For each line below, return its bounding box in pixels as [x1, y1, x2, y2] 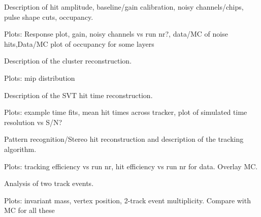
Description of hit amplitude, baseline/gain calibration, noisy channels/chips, [4, 2, 244, 12]
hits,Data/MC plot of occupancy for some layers [4, 38, 154, 49]
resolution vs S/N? [4, 116, 62, 127]
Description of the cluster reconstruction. [4, 55, 132, 66]
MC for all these [4, 205, 55, 215]
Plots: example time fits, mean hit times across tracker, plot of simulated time [4, 107, 247, 117]
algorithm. [4, 143, 37, 154]
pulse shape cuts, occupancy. [4, 11, 93, 22]
